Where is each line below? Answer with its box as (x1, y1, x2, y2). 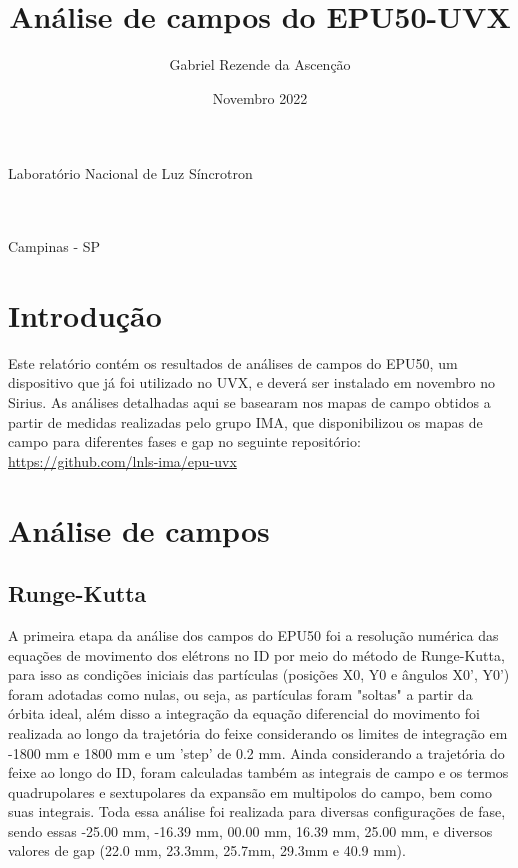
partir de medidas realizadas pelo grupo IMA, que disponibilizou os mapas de (8, 411, 483, 432)
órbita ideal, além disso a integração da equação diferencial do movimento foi (8, 703, 480, 724)
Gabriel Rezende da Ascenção (169, 54, 351, 75)
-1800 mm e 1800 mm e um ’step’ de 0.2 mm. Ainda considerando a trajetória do (8, 742, 505, 763)
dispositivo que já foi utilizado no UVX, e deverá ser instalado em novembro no (8, 372, 495, 393)
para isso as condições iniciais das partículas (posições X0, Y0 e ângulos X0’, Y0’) (8, 664, 510, 685)
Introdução (8, 294, 162, 335)
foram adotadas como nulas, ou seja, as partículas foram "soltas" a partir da (8, 683, 473, 704)
